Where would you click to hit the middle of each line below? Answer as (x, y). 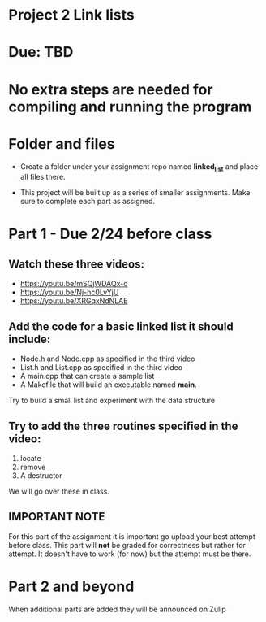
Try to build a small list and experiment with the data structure (112, 401)
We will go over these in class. (59, 491)
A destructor (41, 475)
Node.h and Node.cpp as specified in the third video (107, 359)
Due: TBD (41, 52)
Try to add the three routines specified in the (123, 426)
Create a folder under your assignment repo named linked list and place (139, 167)
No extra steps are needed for (111, 89)
